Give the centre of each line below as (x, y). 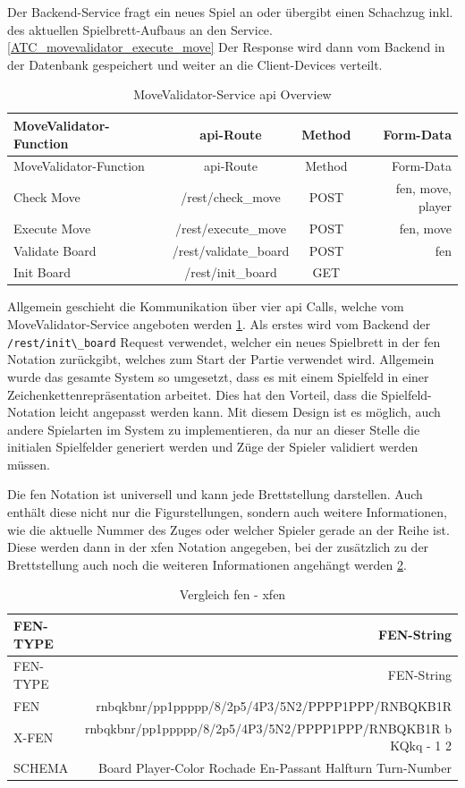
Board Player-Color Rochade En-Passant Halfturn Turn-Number (275, 768)
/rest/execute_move (231, 228)
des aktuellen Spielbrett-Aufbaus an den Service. (140, 29)
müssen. (29, 464)
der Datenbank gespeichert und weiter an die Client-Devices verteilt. (195, 64)
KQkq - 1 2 (421, 746)
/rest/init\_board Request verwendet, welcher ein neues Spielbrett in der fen (224, 341)
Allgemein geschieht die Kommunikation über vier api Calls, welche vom (206, 306)
